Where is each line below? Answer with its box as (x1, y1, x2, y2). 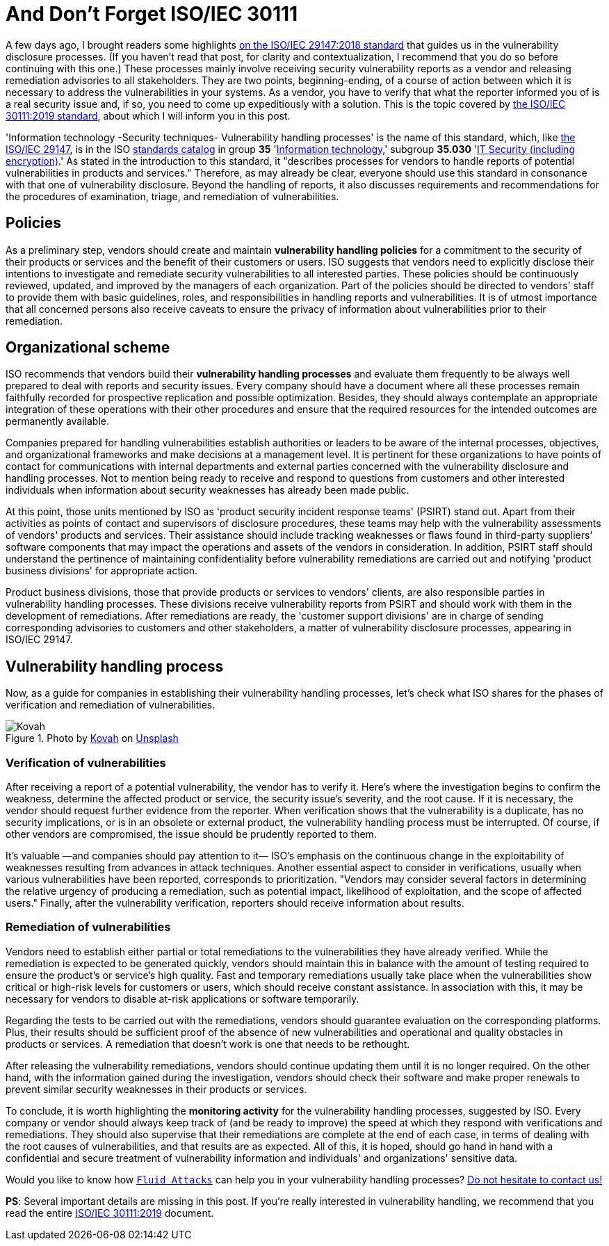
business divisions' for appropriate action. (6, 565, 198, 577)
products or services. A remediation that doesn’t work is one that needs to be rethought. (6, 1037, 410, 1050)
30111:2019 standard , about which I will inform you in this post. (6, 109, 291, 122)
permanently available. (6, 415, 110, 428)
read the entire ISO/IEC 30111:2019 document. (6, 1206, 214, 1219)
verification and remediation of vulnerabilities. (6, 699, 216, 711)
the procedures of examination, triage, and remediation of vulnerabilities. (6, 190, 339, 202)
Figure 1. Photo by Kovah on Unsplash (6, 732, 179, 745)
